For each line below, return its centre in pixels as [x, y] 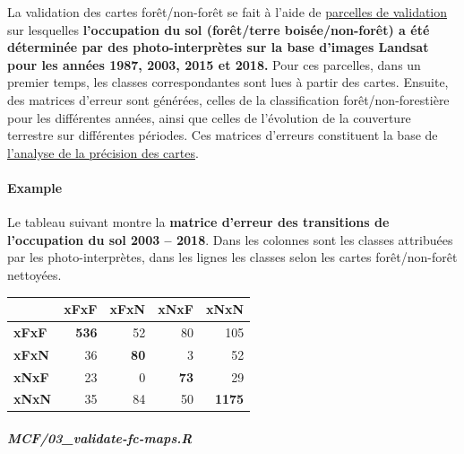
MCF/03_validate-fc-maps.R [100, 438]
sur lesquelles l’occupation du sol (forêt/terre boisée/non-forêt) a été [219, 29]
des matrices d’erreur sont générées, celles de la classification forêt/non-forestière [228, 99]
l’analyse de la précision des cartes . [103, 152]
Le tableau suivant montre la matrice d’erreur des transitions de [198, 222]
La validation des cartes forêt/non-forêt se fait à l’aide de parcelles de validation [228, 12]
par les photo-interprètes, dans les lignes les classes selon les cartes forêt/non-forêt [232, 257]
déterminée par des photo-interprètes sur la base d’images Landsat [218, 47]
